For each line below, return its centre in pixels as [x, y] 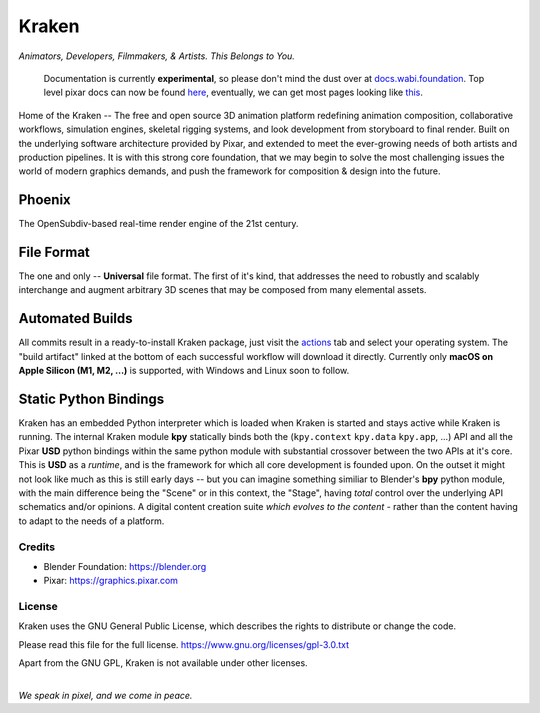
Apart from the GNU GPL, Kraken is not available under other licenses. [163, 663]
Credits [36, 547]
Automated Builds [76, 318]
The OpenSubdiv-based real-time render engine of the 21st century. [158, 224]
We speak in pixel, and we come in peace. [105, 696]
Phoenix [45, 200]
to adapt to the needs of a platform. [91, 521]
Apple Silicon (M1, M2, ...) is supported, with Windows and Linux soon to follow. [184, 371]
